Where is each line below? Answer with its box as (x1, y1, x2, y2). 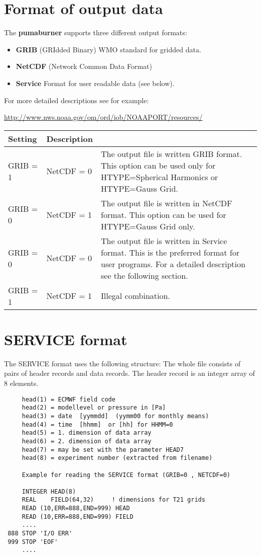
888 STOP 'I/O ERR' (8, 530, 73, 537)
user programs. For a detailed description (101, 258, 245, 270)
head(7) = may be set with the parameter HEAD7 (22, 446, 184, 453)
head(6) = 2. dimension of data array (22, 437, 152, 445)
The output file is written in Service (101, 234, 227, 247)
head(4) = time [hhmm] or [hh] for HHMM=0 (22, 421, 173, 428)
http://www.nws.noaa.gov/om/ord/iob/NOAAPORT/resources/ (4, 112, 203, 122)
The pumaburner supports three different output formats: (4, 27, 187, 38)
